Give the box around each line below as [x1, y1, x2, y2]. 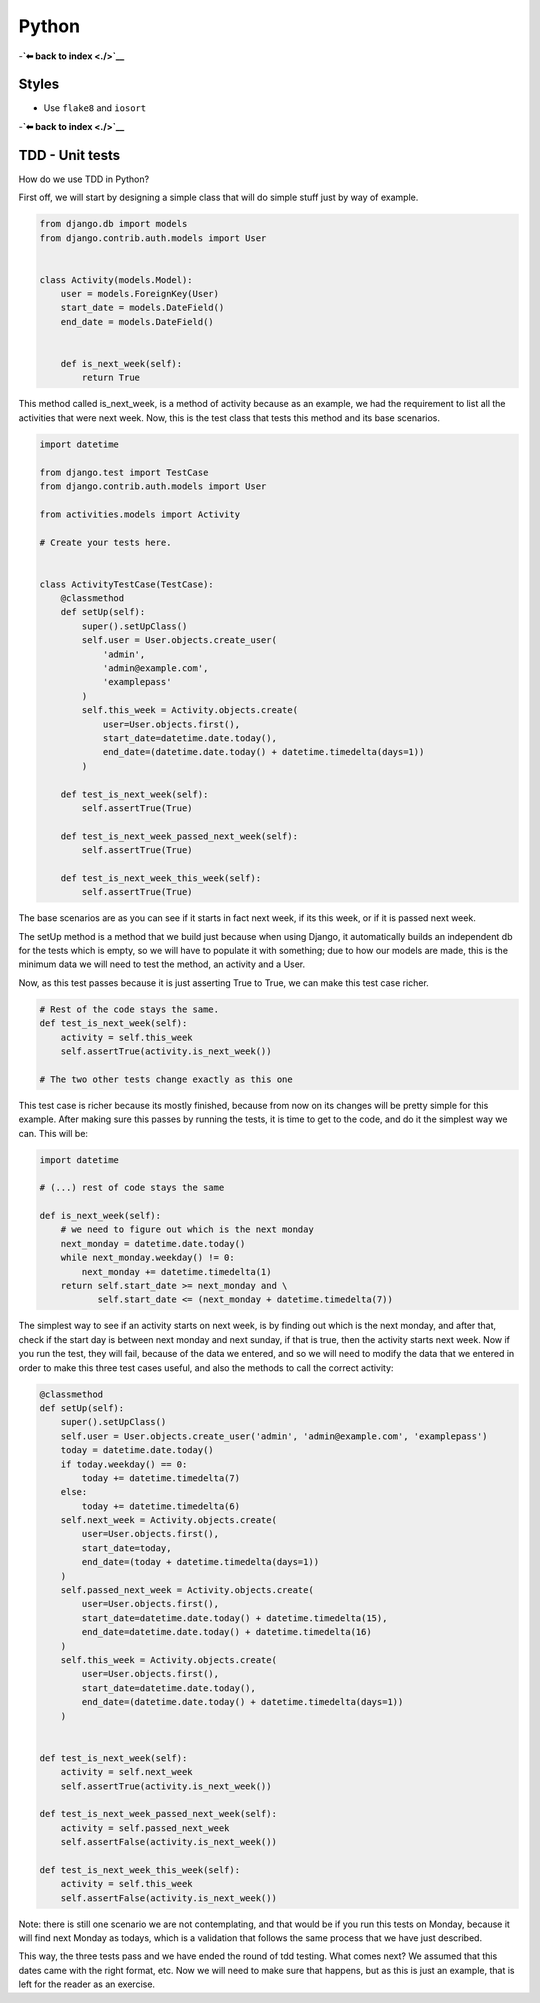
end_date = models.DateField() [60, 316, 214, 327]
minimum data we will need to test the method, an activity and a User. [18, 958, 306, 970]
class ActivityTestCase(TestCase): [39, 578, 214, 590]
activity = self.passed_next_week [60, 1822, 230, 1834]
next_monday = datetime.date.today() [60, 1238, 246, 1249]
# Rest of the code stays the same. [39, 1003, 220, 1015]
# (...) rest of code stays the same [39, 1182, 225, 1194]
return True [81, 372, 140, 384]
